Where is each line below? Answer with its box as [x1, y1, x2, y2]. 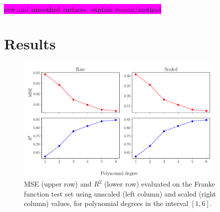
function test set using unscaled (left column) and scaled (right [24, 188, 217, 199]
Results [4, 33, 56, 53]
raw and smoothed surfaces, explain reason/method [4, 4, 162, 14]
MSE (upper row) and [24, 179, 92, 189]
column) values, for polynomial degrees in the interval [24, 198, 189, 209]
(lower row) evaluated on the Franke [104, 179, 215, 189]
